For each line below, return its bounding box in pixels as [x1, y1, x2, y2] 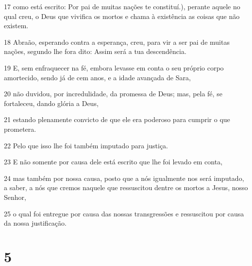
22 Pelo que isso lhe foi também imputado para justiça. [4, 140, 168, 150]
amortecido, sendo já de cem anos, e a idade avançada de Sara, [4, 72, 191, 82]
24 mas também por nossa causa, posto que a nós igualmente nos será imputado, [4, 173, 244, 183]
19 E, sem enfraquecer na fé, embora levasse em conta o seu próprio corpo [4, 62, 224, 72]
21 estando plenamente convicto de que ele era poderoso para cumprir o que [4, 114, 230, 124]
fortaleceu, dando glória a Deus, [4, 98, 99, 108]
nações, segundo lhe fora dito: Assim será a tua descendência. [4, 46, 186, 56]
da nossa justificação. [4, 218, 67, 228]
